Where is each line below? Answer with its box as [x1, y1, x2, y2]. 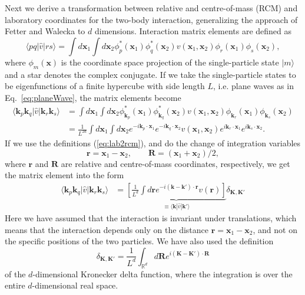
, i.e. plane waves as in [213, 80, 294, 92]
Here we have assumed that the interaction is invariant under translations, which [5, 212, 297, 224]
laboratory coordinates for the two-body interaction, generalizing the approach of [5, 13, 298, 25]
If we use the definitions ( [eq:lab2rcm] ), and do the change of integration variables [5, 136, 301, 149]
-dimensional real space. [32, 279, 118, 291]
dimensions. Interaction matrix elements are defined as [94, 25, 292, 37]
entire [5, 279, 25, 291]
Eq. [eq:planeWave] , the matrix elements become [5, 91, 181, 103]
